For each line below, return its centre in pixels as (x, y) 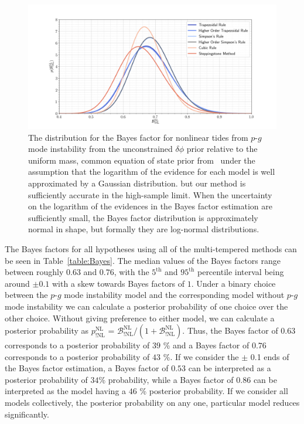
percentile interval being (240, 272)
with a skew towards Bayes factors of (118, 283)
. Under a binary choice (233, 283)
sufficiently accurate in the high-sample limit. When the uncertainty (150, 194)
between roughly (34, 272)
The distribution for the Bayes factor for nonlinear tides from (138, 137)
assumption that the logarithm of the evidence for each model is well (152, 172)
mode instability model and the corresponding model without (174, 295)
